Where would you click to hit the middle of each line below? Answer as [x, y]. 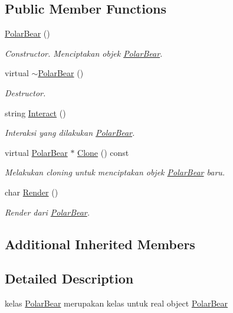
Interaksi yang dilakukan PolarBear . [70, 133]
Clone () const [103, 152]
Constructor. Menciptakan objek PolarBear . [84, 53]
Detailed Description [69, 278]
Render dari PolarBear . [47, 212]
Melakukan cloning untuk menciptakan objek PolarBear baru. [115, 172]
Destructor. [25, 92]
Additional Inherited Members [100, 244]
